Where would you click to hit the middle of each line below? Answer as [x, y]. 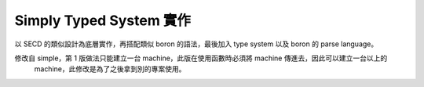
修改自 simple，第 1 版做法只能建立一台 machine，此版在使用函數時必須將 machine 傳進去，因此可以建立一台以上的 [201, 58]
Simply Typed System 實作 [103, 20]
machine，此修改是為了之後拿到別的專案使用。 [110, 69]
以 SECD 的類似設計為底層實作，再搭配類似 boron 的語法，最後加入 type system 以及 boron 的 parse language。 [196, 44]
